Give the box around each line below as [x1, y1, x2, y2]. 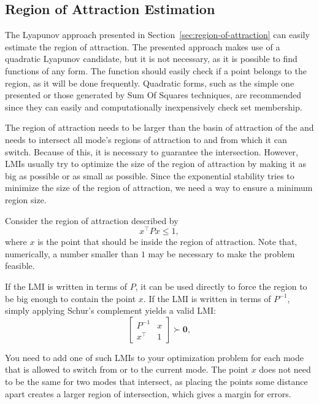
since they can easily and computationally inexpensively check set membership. [5, 100, 302, 113]
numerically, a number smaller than [5, 247, 139, 260]
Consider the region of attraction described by [5, 214, 179, 227]
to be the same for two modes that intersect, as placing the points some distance [5, 375, 308, 387]
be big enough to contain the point [5, 292, 136, 305]
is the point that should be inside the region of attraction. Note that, [37, 235, 298, 248]
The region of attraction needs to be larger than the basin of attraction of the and [5, 121, 314, 134]
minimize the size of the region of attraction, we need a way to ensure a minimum [5, 181, 313, 194]
